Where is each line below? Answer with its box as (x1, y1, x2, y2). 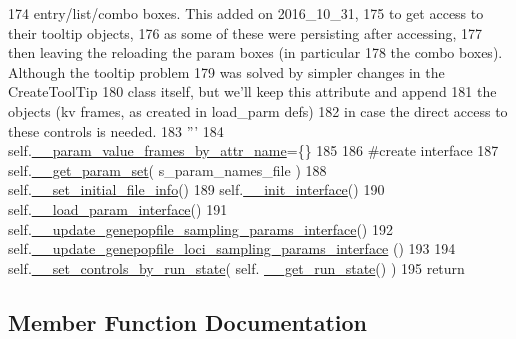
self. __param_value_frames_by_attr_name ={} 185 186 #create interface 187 (8, 140, 499, 161)
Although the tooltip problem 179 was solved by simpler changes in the (8, 61, 445, 82)
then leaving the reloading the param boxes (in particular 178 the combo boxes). (8, 42, 503, 63)
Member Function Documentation (8, 306, 368, 337)
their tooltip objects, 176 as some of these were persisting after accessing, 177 (8, 22, 483, 43)
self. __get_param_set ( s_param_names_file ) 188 (8, 159, 327, 180)
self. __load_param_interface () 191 (8, 198, 228, 219)
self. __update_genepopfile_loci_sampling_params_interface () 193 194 (8, 238, 456, 259)
